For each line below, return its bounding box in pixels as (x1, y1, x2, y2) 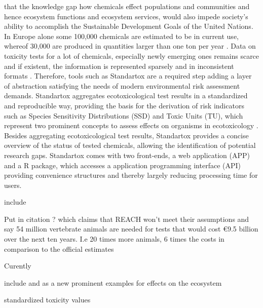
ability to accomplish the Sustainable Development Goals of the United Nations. (4, 21, 253, 31)
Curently (4, 260, 31, 271)
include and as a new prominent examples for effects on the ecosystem (4, 277, 222, 288)
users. (4, 179, 22, 190)
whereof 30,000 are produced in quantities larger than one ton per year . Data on (4, 41, 256, 51)
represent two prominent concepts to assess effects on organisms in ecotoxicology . (4, 120, 258, 131)
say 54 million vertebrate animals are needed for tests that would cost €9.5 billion (4, 223, 258, 234)
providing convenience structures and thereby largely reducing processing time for (4, 170, 258, 180)
